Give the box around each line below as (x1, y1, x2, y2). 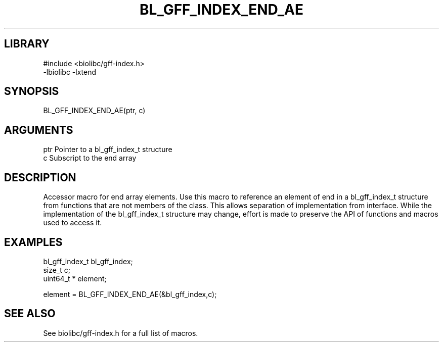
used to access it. (43, 218, 102, 227)
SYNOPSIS (4, 85, 59, 98)
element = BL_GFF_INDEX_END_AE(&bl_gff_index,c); (43, 289, 217, 299)
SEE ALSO (4, 307, 56, 320)
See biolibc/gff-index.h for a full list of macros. (43, 328, 198, 337)
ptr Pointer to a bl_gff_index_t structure (43, 145, 172, 154)
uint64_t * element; (43, 274, 107, 283)
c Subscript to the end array (43, 154, 137, 163)
